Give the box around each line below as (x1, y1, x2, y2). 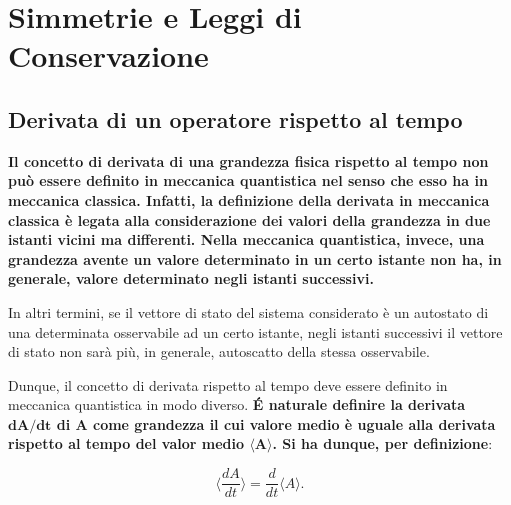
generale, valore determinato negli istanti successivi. (8, 268, 374, 289)
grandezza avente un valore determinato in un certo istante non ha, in (8, 248, 502, 269)
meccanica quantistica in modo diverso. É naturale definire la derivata (8, 394, 466, 415)
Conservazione (8, 35, 209, 76)
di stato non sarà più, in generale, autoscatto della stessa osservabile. (8, 341, 430, 362)
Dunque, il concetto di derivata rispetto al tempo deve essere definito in (8, 374, 448, 395)
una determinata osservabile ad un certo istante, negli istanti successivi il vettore (8, 321, 503, 342)
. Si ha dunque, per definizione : (272, 433, 493, 454)
